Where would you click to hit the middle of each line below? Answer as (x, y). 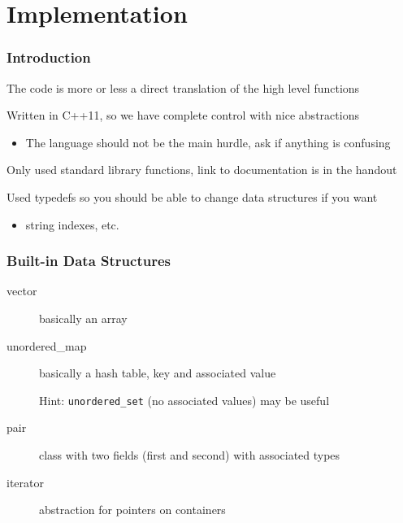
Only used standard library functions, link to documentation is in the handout (202, 170)
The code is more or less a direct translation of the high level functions (183, 87)
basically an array (83, 318)
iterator (25, 482)
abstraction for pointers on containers (132, 510)
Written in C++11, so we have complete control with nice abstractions (183, 115)
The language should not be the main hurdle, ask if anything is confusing (208, 142)
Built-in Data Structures (89, 261)
